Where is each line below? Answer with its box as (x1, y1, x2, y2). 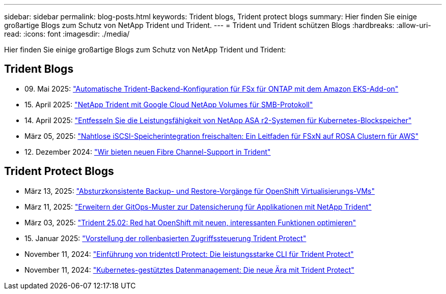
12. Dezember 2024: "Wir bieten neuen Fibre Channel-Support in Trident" (24, 147, 271, 156)
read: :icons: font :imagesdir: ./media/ (4, 30, 130, 38)
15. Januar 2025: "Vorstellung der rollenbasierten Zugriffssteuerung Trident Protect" (24, 233, 306, 243)
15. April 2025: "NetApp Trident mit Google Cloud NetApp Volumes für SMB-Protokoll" (24, 100, 313, 109)
